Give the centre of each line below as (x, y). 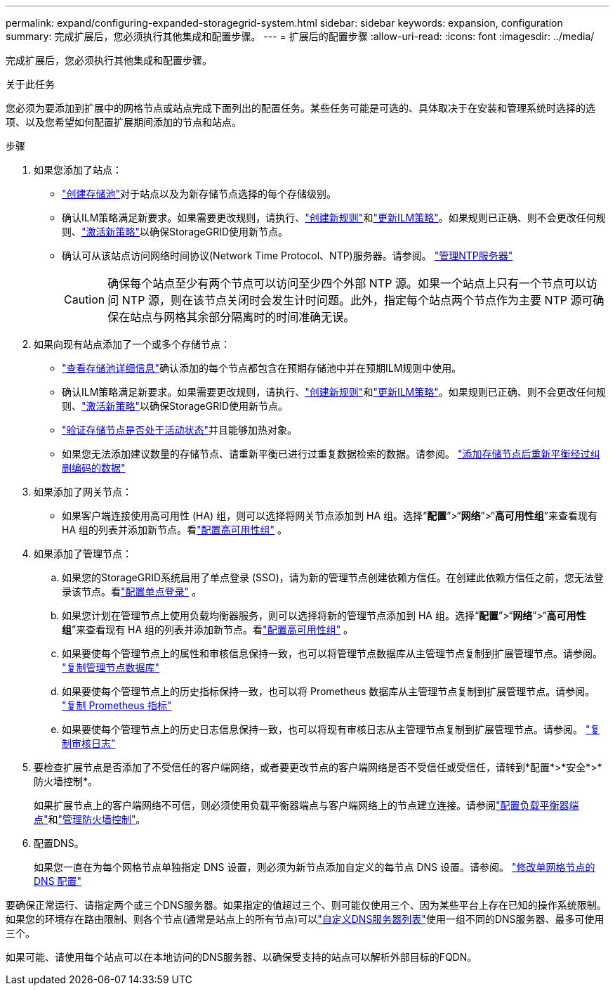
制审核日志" (89, 743)
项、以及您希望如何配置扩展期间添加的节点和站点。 (124, 122)
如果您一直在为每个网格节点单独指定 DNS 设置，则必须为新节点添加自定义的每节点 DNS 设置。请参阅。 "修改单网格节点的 (315, 867)
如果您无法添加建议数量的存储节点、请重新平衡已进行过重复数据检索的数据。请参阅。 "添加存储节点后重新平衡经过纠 (331, 454)
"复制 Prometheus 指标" (117, 705)
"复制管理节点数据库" (111, 667)
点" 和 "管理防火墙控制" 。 (90, 819)
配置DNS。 (59, 843)
